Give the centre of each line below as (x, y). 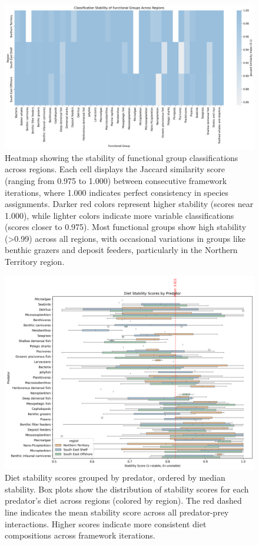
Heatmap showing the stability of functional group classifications (122, 157)
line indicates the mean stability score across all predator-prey (117, 512)
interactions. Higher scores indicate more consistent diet (106, 523)
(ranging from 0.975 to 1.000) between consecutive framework (116, 180)
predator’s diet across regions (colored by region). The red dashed (123, 500)
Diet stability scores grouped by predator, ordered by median (115, 477)
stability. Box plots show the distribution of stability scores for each (127, 489)
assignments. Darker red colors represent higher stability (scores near (129, 204)
